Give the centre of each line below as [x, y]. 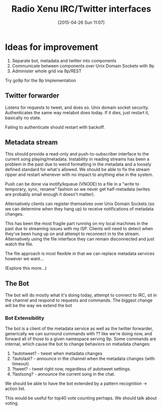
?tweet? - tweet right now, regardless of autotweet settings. [72, 369]
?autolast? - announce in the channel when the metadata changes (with [83, 359]
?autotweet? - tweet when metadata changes [57, 354]
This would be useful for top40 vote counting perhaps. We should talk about [81, 398]
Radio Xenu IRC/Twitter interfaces [81, 9]
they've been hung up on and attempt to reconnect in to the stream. [73, 234]
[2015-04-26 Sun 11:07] [81, 22]
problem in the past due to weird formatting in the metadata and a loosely [78, 164]
